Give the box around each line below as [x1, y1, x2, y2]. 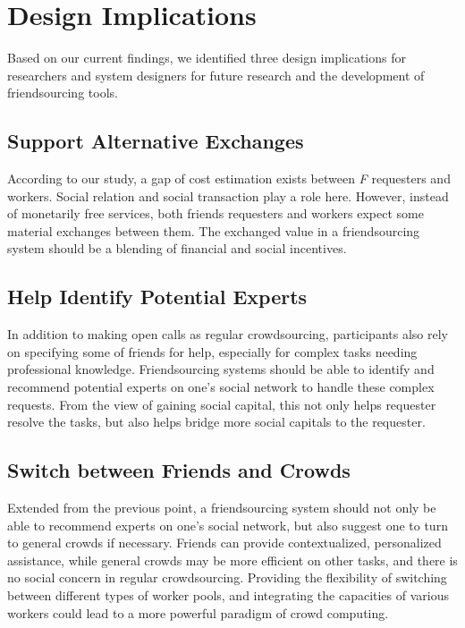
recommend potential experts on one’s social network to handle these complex [7, 378, 435, 396]
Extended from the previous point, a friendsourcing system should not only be [7, 498, 436, 517]
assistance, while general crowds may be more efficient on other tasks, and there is [7, 550, 458, 569]
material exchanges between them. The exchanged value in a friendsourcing [7, 221, 420, 240]
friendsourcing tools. [7, 83, 118, 102]
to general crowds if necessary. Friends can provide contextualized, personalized [7, 533, 442, 552]
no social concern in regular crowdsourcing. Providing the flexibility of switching [7, 568, 447, 587]
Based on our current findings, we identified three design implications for [7, 48, 406, 67]
